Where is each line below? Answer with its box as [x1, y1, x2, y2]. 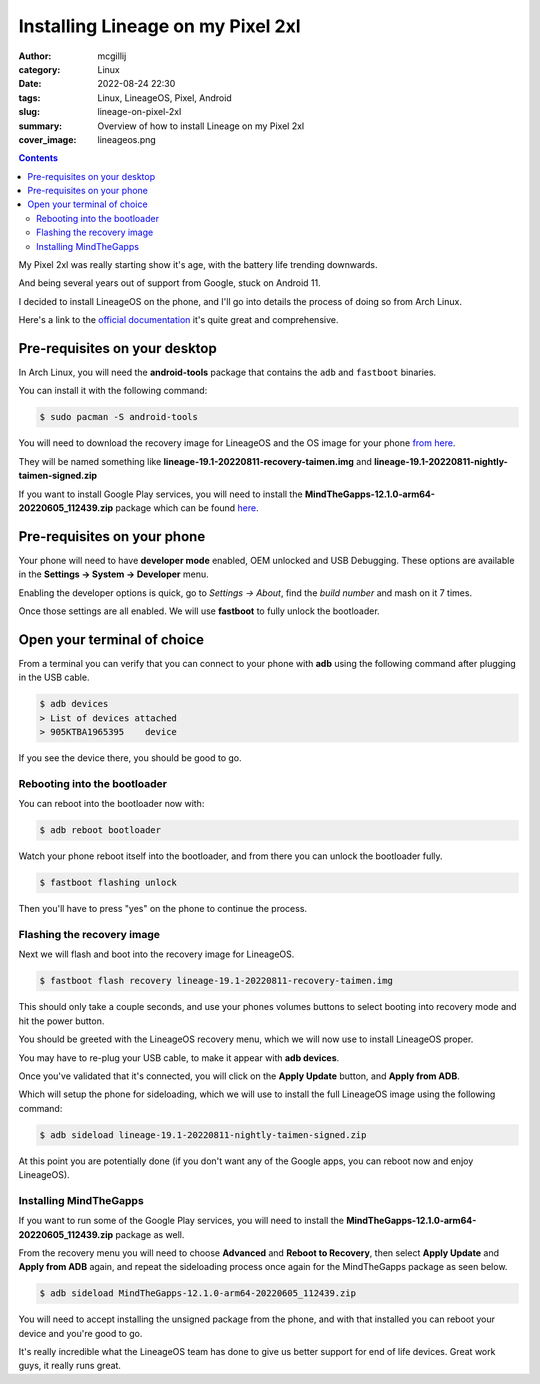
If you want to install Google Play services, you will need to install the [18, 488, 304, 500]
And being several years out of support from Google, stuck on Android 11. [18, 277, 322, 289]
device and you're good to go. [18, 1327, 143, 1339]
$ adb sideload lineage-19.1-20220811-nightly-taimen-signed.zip [39, 1129, 367, 1140]
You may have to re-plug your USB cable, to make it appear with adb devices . [18, 1051, 340, 1064]
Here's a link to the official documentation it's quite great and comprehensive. [18, 314, 339, 326]
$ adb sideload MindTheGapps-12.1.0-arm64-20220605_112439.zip [39, 1288, 357, 1299]
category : [18, 63, 61, 75]
